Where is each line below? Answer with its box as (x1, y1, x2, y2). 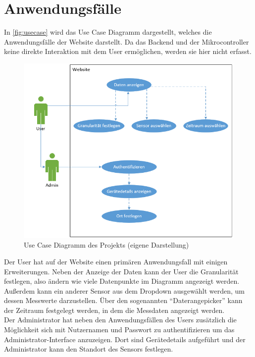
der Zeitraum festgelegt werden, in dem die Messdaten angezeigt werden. (4, 305, 225, 315)
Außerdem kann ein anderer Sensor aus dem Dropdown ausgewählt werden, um (4, 285, 245, 296)
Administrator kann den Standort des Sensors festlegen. (4, 344, 173, 354)
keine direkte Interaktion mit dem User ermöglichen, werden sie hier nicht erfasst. (4, 46, 252, 56)
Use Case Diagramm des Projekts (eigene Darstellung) (24, 240, 189, 250)
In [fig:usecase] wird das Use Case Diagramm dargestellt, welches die (4, 27, 212, 37)
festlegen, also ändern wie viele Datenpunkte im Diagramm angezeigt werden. (4, 276, 240, 286)
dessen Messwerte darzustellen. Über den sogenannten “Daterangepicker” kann (4, 295, 243, 306)
